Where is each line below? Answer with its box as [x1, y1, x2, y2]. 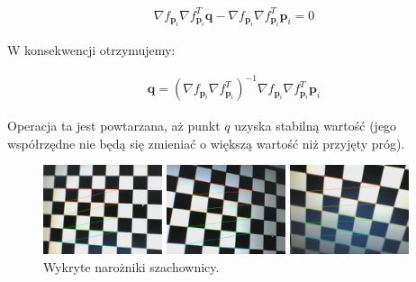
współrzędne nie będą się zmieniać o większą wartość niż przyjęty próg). [7, 133, 405, 152]
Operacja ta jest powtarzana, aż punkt [7, 116, 221, 135]
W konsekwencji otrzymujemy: [7, 40, 176, 59]
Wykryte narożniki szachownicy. [43, 258, 220, 277]
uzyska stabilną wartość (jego [234, 116, 397, 135]
